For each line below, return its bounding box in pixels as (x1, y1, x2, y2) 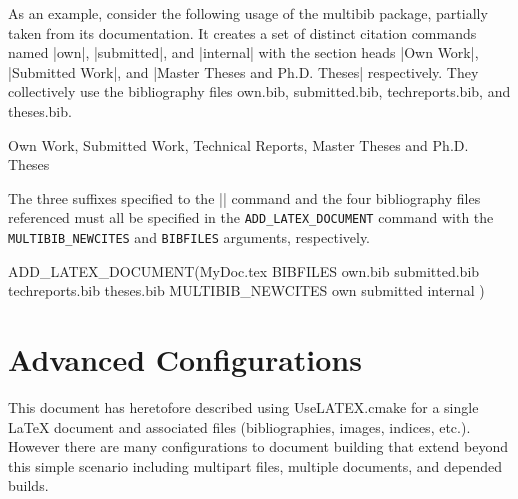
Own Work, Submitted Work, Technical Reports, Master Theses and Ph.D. (8, 134, 469, 155)
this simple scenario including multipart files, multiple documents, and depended (8, 455, 503, 476)
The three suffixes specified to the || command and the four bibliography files (8, 187, 481, 208)
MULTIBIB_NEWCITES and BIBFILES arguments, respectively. (8, 227, 371, 247)
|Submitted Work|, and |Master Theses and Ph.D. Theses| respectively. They (8, 61, 479, 82)
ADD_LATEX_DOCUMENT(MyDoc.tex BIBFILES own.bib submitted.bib (8, 260, 480, 281)
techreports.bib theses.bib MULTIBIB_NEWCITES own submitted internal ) (8, 280, 485, 301)
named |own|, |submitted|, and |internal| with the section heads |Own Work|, (8, 42, 479, 63)
